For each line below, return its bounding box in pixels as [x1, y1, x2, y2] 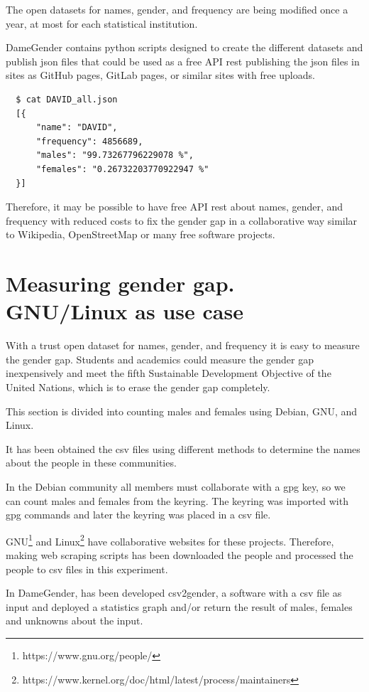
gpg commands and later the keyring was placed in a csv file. [6, 507, 271, 522]
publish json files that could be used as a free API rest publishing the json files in [6, 53, 360, 68]
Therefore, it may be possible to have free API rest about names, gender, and [6, 199, 343, 214]
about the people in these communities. [6, 455, 177, 470]
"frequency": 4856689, [35, 136, 143, 147]
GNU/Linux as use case [6, 297, 243, 326]
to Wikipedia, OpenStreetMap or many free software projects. [6, 227, 275, 242]
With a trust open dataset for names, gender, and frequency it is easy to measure [6, 338, 360, 353]
